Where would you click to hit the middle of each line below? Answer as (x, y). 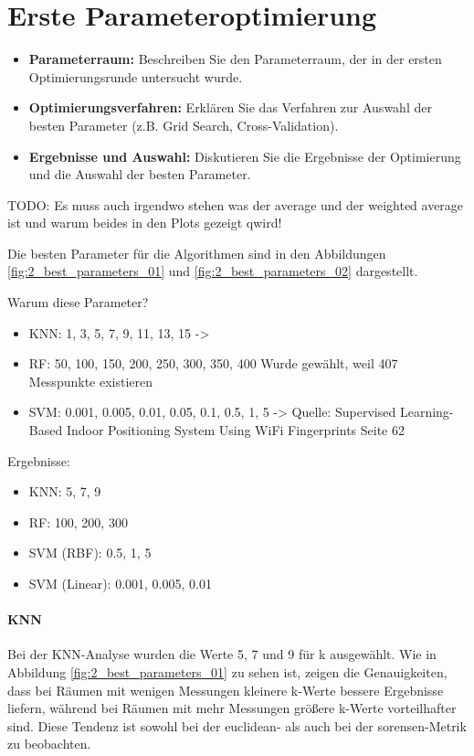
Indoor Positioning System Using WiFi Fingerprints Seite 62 (235, 430)
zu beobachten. (49, 744)
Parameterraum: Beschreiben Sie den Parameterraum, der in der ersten (235, 59)
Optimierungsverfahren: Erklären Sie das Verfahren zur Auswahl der (230, 107)
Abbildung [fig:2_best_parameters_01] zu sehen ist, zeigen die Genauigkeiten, (227, 671)
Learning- (427, 412)
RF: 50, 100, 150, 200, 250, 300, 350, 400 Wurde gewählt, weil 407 (213, 363)
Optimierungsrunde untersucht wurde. (136, 76)
